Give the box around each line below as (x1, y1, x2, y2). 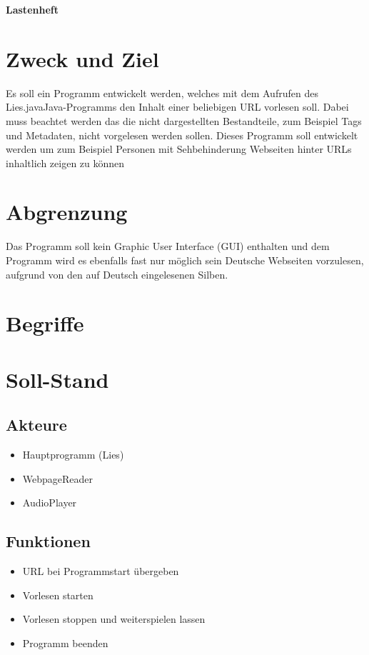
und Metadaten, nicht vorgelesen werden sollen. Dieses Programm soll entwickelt (6, 127, 358, 142)
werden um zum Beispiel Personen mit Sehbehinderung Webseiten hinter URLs (6, 141, 352, 156)
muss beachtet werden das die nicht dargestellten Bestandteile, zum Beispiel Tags (6, 113, 362, 128)
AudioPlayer (22, 495, 77, 510)
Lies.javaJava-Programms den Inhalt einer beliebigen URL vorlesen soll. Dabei (6, 99, 349, 114)
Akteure (6, 414, 67, 436)
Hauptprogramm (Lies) (22, 447, 124, 462)
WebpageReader (22, 471, 93, 486)
